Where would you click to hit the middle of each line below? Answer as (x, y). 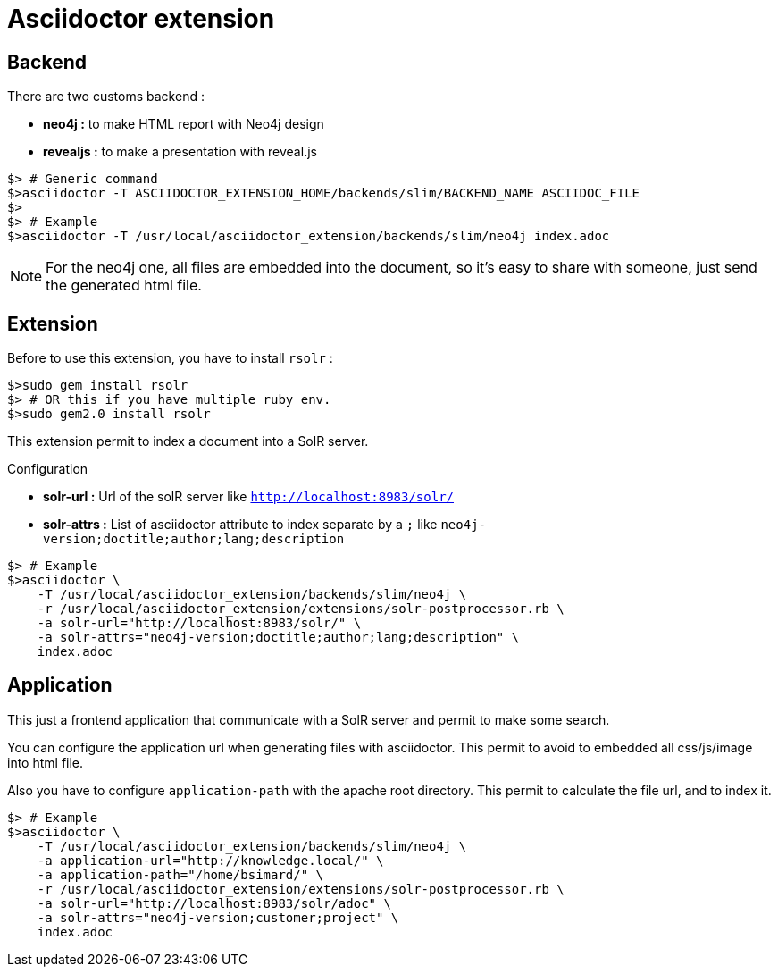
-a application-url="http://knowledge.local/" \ (210, 860)
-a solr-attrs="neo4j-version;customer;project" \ (218, 917)
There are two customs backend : (106, 97)
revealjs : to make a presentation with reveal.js (180, 152)
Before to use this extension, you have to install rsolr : (170, 358)
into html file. (46, 762)
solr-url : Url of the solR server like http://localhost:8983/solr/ (248, 497)
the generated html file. (124, 285)
